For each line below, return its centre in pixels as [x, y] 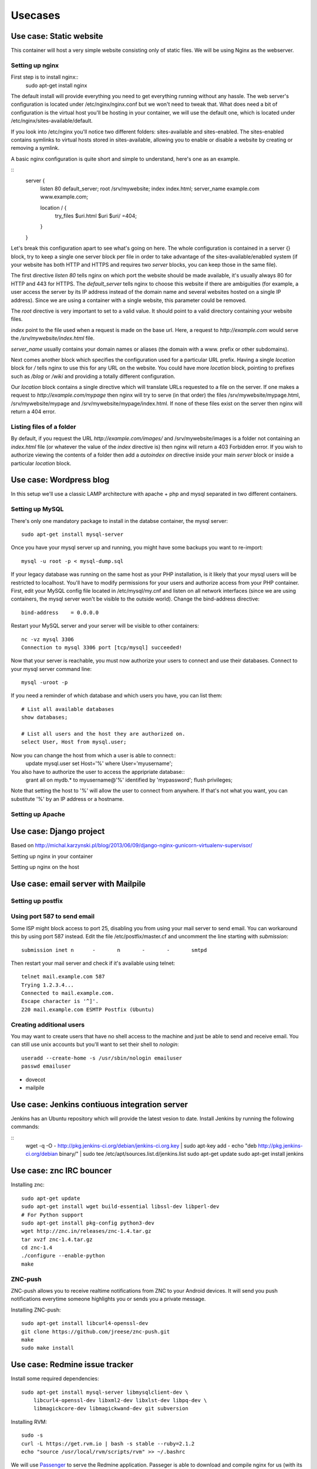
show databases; [45, 717]
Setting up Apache [38, 814]
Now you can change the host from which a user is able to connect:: [93, 755]
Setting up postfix [37, 901]
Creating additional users [48, 1024]
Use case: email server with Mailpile [78, 883]
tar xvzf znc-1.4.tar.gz [57, 1239]
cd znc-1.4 [37, 1248]
